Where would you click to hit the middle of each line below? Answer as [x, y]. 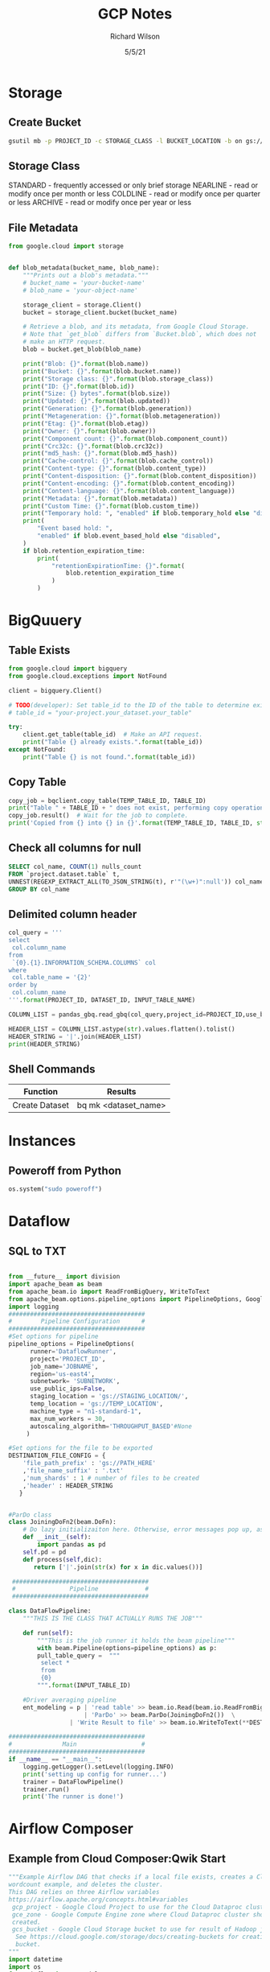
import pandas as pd [72, 1545]
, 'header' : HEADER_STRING [68, 1485]
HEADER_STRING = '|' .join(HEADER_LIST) [75, 1036]
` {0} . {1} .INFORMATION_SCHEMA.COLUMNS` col [84, 962]
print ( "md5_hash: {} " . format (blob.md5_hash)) [100, 454]
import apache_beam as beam [55, 1284]
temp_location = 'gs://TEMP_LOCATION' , [96, 1404]
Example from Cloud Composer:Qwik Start [117, 1858]
